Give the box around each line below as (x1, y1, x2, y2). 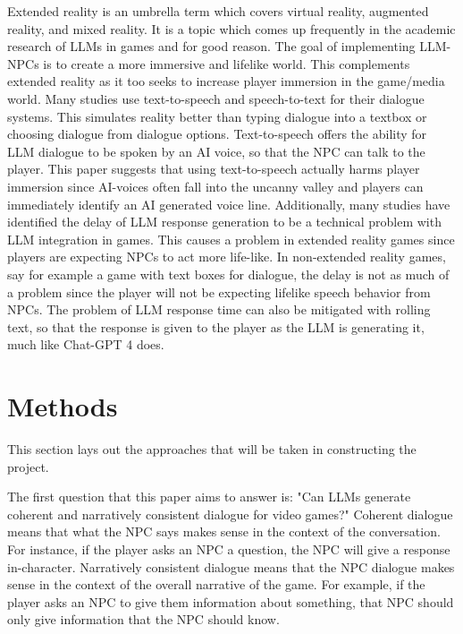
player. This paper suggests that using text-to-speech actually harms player (7, 159, 420, 178)
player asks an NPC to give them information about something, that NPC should (7, 592, 454, 611)
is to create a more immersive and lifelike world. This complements (43, 54, 410, 73)
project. (7, 457, 49, 475)
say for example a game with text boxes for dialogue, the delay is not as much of (7, 264, 450, 283)
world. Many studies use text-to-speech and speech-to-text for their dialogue (7, 89, 425, 107)
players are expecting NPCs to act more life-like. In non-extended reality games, (7, 247, 446, 266)
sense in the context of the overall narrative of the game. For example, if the (7, 575, 425, 594)
